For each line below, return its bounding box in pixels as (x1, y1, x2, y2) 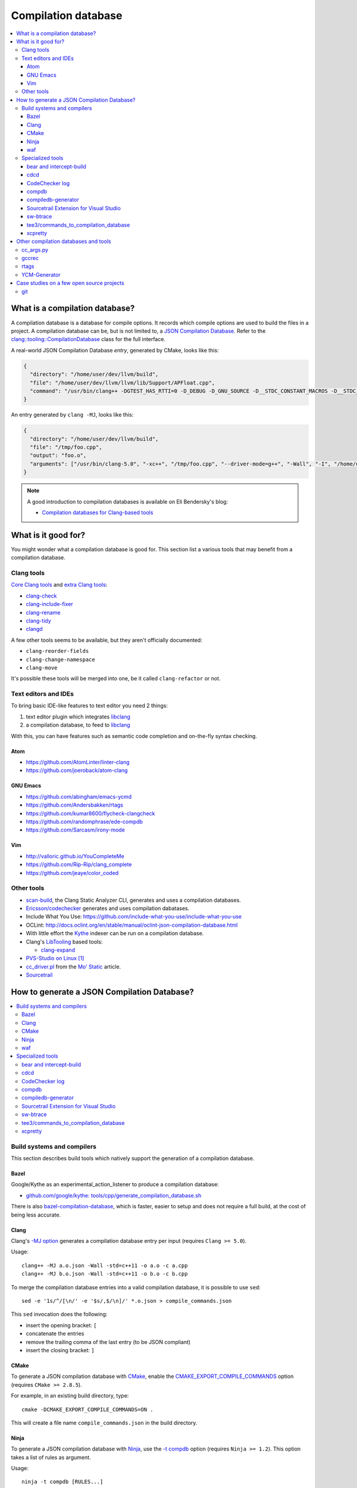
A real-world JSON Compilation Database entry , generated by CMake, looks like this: (11, 346, 220, 354)
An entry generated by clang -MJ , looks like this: (11, 411, 134, 418)
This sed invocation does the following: (11, 1311, 108, 1318)
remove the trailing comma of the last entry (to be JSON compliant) (26, 1338, 191, 1345)
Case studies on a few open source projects (16, 280, 124, 287)
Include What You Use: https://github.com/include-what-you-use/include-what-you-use (26, 913, 242, 920)
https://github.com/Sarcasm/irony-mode (26, 826, 125, 833)
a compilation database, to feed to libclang (26, 721, 130, 729)
